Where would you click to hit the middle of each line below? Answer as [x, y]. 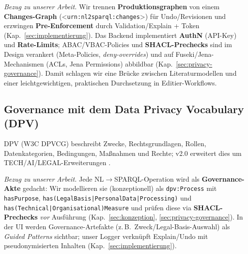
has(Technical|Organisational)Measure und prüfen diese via [98, 207]
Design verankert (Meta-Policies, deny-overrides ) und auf [89, 54]
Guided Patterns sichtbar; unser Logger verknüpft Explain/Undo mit [106, 236]
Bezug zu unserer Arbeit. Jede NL [54, 178]
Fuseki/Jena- [195, 54]
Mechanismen [24, 63]
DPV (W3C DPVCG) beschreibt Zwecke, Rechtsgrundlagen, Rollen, [105, 143]
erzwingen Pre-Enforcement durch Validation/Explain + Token [102, 25]
